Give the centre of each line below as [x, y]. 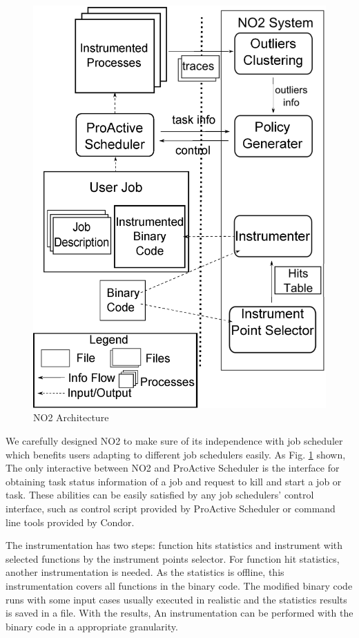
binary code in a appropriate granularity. [92, 626]
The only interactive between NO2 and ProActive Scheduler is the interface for [173, 468]
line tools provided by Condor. [70, 522]
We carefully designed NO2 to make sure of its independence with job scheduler [174, 440]
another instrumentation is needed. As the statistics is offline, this [145, 572]
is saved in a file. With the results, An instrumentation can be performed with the [179, 613]
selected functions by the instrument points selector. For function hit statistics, [173, 558]
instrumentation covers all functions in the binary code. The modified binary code [179, 585]
